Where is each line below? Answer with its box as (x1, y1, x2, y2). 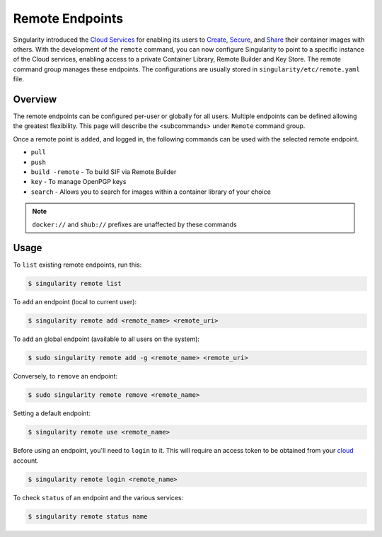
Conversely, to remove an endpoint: (13, 372, 118, 381)
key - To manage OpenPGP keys (30, 178, 127, 186)
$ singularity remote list (28, 279, 122, 288)
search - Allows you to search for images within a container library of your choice (30, 187, 272, 196)
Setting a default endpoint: (13, 409, 91, 417)
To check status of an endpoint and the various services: (13, 493, 184, 502)
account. (13, 456, 39, 465)
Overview (13, 93, 57, 105)
